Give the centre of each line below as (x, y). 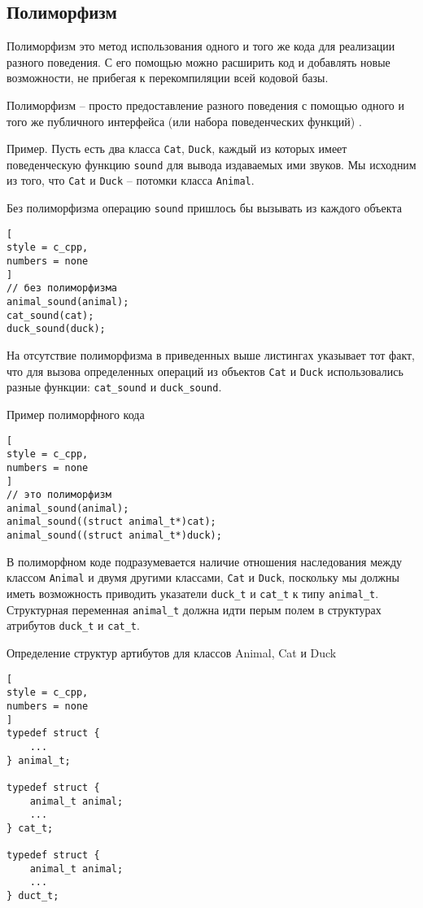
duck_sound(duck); (56, 329)
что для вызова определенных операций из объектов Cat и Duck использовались (205, 371)
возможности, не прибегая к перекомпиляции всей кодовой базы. (168, 78)
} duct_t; (33, 896)
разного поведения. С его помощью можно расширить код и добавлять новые (198, 61)
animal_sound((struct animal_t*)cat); (111, 522)
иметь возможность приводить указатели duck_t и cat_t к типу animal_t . (193, 594)
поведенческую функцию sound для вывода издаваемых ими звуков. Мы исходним (211, 164)
